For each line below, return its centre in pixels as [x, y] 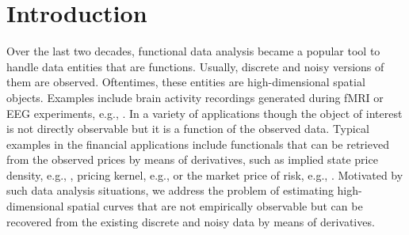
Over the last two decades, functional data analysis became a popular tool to [193, 51]
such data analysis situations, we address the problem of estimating [170, 190]
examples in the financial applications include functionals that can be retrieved [198, 144]
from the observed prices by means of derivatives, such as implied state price [192, 159]
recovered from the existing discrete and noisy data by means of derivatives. [191, 221]
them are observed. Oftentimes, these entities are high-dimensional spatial [186, 82]
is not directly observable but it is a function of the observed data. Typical [188, 129]
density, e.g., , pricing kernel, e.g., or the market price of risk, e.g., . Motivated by [205, 174]
